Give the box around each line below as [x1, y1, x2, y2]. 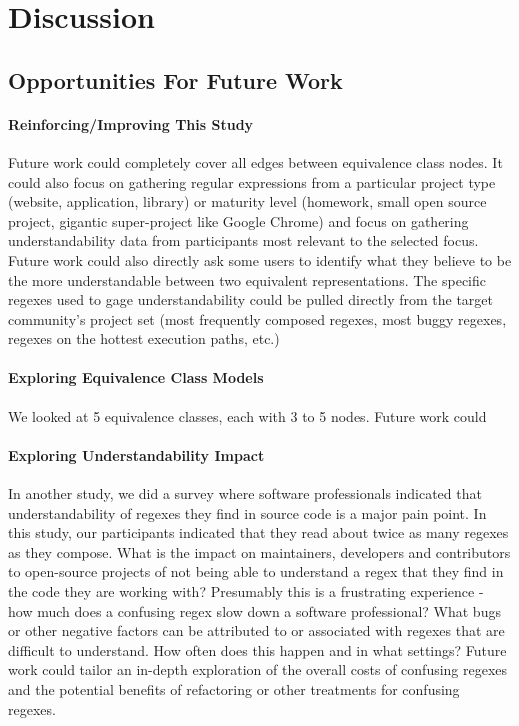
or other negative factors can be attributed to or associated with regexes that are [8, 620, 505, 641]
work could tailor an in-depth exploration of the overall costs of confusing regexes [8, 659, 508, 680]
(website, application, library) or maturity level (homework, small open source [8, 191, 487, 212]
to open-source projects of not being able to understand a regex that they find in [8, 561, 504, 582]
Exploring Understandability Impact [8, 444, 265, 465]
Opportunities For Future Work [8, 64, 343, 95]
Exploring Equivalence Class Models [8, 367, 264, 388]
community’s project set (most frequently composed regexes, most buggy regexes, [8, 308, 507, 329]
